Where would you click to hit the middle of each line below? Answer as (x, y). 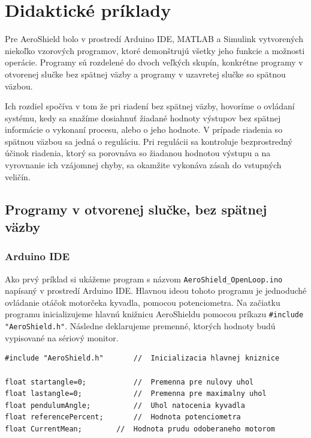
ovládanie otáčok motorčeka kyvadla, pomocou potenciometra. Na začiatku (143, 302)
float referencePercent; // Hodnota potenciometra (123, 417)
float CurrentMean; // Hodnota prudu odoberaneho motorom (140, 429)
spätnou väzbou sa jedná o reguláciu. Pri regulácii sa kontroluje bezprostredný (149, 141)
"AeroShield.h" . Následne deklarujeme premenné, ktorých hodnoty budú (140, 326)
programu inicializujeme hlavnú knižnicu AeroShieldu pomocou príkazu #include (154, 314)
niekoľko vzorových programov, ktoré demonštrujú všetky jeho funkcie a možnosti (155, 50)
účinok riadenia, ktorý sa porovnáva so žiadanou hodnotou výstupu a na (138, 153)
